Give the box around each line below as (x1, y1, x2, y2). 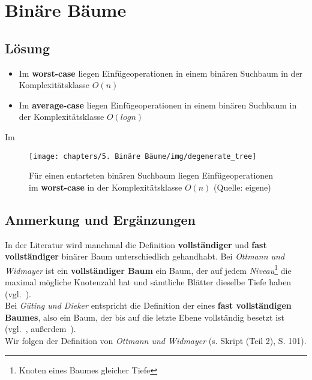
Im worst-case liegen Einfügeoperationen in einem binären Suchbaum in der (19, 67, 303, 79)
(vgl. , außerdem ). (5, 322, 76, 335)
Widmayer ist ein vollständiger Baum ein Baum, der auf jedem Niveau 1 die (5, 262, 292, 276)
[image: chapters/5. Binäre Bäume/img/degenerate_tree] (29, 152, 257, 161)
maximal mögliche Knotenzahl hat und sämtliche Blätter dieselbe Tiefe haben (5, 276, 292, 288)
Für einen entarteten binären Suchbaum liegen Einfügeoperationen (29, 169, 274, 182)
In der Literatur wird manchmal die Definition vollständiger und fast (5, 238, 267, 251)
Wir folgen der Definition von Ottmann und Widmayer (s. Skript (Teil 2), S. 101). (5, 334, 307, 346)
